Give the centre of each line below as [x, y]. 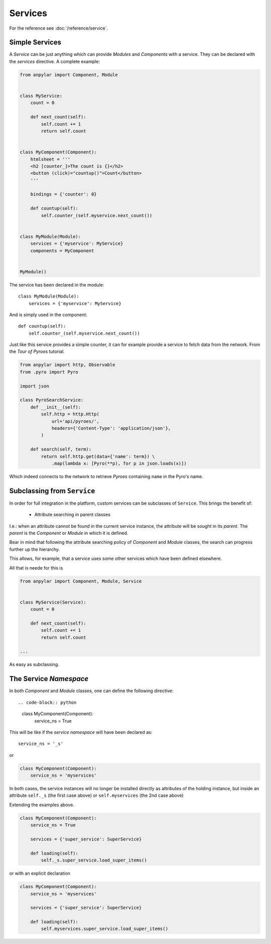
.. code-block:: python [47, 702]
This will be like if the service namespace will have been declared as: [81, 732]
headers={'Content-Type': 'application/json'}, [111, 428]
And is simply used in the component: [48, 315]
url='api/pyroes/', [76, 421]
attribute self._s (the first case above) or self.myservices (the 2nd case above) [96, 795]
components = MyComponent [62, 251]
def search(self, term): [61, 449]
